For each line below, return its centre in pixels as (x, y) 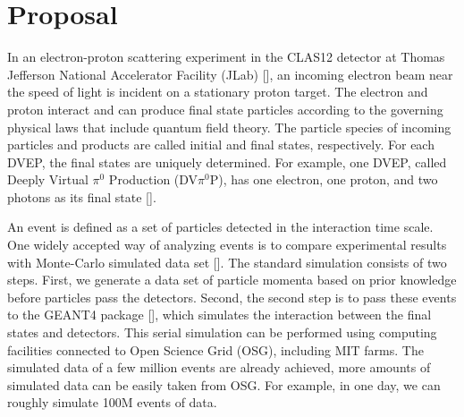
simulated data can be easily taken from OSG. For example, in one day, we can (224, 384)
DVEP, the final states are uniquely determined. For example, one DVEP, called (227, 162)
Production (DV (153, 179)
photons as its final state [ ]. (82, 196)
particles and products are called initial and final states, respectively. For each (221, 145)
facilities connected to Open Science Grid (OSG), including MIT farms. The (215, 349)
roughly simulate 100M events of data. (112, 402)
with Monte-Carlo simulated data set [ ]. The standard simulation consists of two (227, 262)
